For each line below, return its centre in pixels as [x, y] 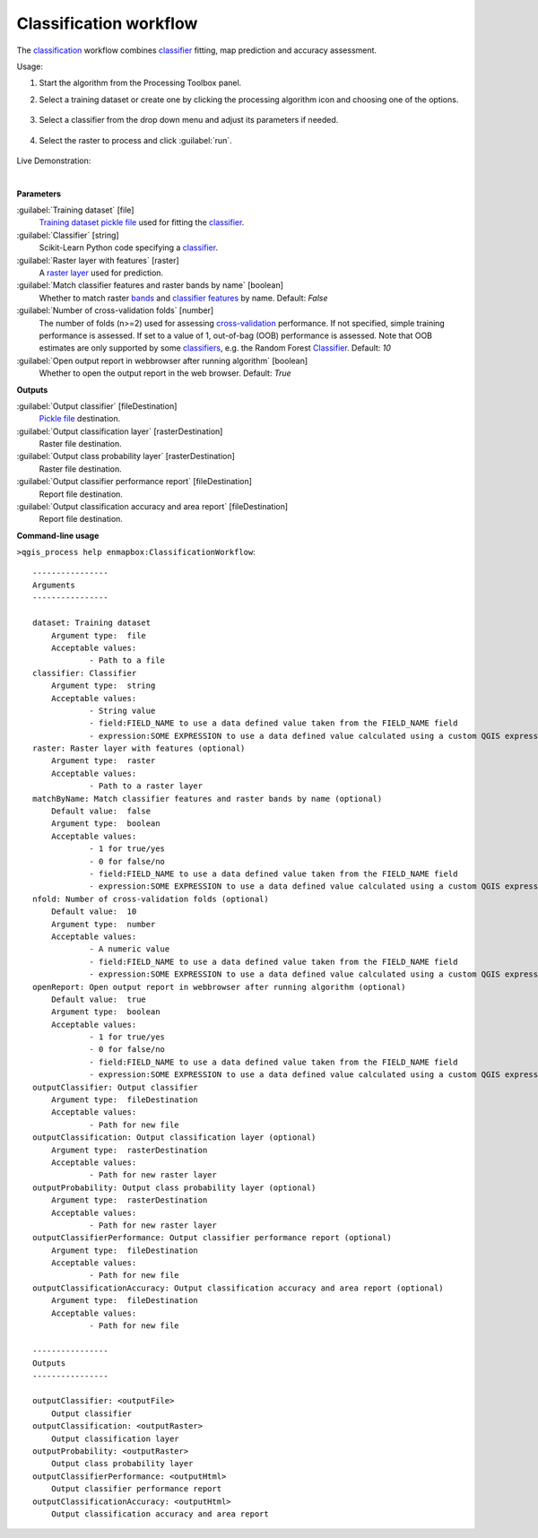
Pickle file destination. [80, 419]
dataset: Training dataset [92, 623]
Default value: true [99, 999]
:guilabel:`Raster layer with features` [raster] [98, 260]
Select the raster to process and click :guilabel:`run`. [135, 140]
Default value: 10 [94, 912]
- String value [122, 710]
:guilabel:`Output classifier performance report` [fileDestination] [134, 482]
